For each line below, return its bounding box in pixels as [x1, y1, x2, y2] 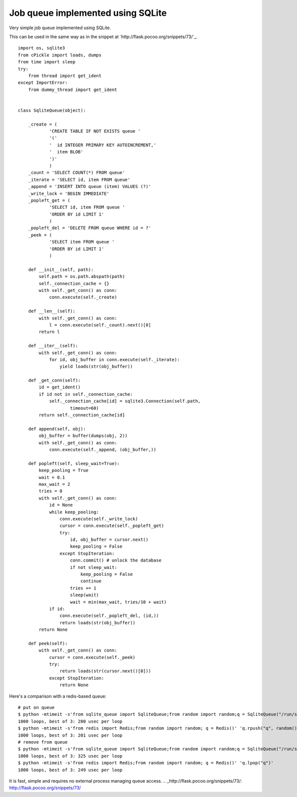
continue [80, 578, 101, 584]
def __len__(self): [28, 308, 76, 314]
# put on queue [18, 705, 55, 710]
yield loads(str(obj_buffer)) [59, 364, 133, 370]
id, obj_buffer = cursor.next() [70, 537, 148, 543]
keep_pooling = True [39, 468, 89, 473]
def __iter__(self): [28, 343, 78, 349]
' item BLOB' [49, 149, 84, 155]
